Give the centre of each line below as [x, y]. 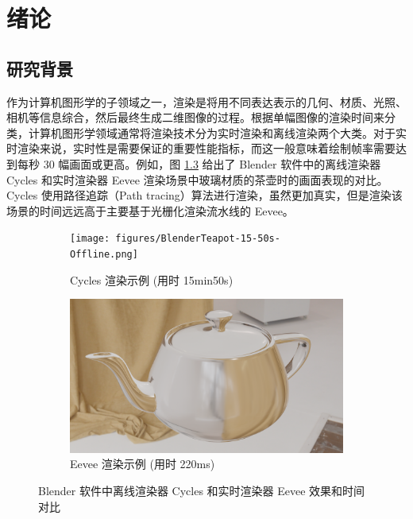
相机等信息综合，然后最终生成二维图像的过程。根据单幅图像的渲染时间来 [195, 117]
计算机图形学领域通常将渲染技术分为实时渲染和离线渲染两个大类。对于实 [217, 132]
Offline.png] [104, 254]
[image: [90, 239]
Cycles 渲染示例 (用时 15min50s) [152, 279]
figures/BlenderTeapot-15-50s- [198, 239]
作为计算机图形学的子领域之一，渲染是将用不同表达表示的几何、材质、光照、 [206, 101]
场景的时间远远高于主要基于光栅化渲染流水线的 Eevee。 [150, 210]
